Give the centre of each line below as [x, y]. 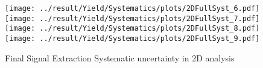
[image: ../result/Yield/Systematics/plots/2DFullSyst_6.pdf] [132, 8]
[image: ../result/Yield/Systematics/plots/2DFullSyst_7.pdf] [132, 18]
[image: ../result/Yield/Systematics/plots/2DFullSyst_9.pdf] [132, 38]
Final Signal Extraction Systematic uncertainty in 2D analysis [120, 57]
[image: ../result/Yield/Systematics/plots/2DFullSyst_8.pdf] [132, 29]
